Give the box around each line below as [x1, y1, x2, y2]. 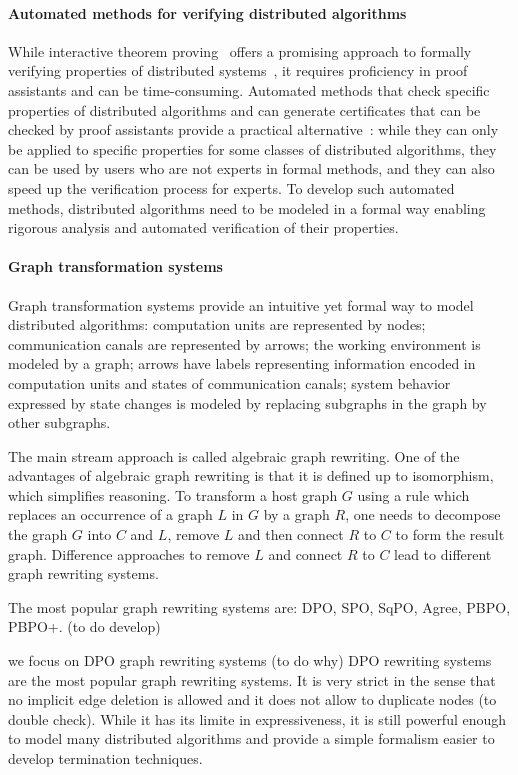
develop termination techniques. [8, 748, 203, 768]
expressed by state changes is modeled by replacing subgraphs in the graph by [8, 392, 487, 413]
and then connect [237, 524, 344, 545]
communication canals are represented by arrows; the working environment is [8, 333, 481, 354]
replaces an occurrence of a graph [8, 504, 213, 525]
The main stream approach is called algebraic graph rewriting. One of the [8, 445, 460, 466]
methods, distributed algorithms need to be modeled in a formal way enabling [8, 197, 486, 218]
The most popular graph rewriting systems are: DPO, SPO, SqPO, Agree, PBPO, [8, 596, 511, 617]
